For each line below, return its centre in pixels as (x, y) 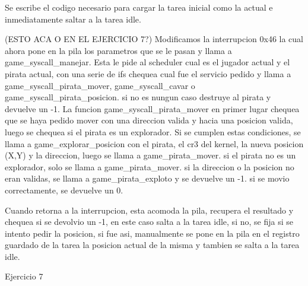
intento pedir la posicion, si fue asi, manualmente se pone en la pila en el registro (152, 233)
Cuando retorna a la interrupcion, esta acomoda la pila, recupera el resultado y (149, 210)
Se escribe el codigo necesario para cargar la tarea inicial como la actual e (139, 7)
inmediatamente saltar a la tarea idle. (73, 19)
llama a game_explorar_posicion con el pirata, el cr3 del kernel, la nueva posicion (154, 143)
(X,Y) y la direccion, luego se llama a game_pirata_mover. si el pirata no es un (150, 155)
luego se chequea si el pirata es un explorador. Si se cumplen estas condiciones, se (153, 131)
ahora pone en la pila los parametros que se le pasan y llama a (118, 50)
